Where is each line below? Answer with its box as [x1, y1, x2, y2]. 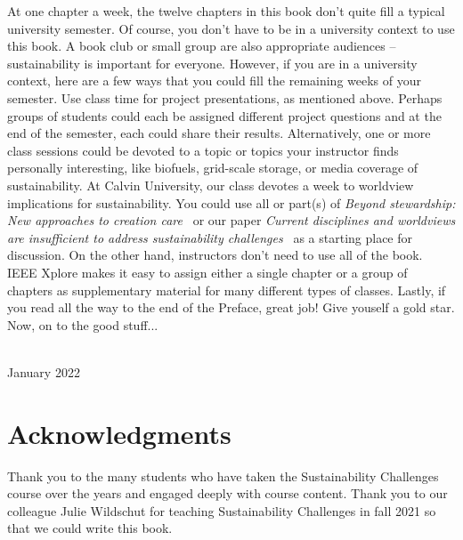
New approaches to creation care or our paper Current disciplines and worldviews [7, 211, 456, 230]
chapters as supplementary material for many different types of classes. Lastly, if [7, 280, 446, 299]
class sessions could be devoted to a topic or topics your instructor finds [7, 141, 399, 159]
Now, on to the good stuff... [7, 315, 158, 334]
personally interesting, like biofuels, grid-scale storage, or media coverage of [7, 158, 418, 177]
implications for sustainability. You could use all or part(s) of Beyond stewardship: [7, 193, 456, 212]
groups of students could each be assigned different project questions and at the [7, 106, 442, 125]
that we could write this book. [7, 519, 173, 537]
